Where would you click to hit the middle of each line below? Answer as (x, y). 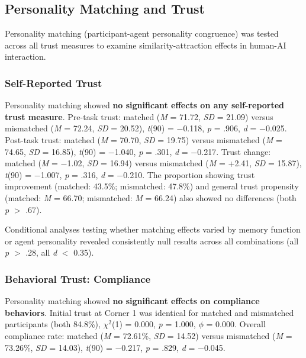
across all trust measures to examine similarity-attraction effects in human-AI (146, 45)
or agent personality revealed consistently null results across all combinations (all (152, 241)
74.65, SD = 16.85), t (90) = (55, 151)
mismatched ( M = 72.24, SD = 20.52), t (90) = (89, 128)
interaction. (25, 57)
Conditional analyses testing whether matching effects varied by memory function (153, 229)
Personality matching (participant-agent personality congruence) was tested (142, 33)
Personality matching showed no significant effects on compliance (132, 301)
